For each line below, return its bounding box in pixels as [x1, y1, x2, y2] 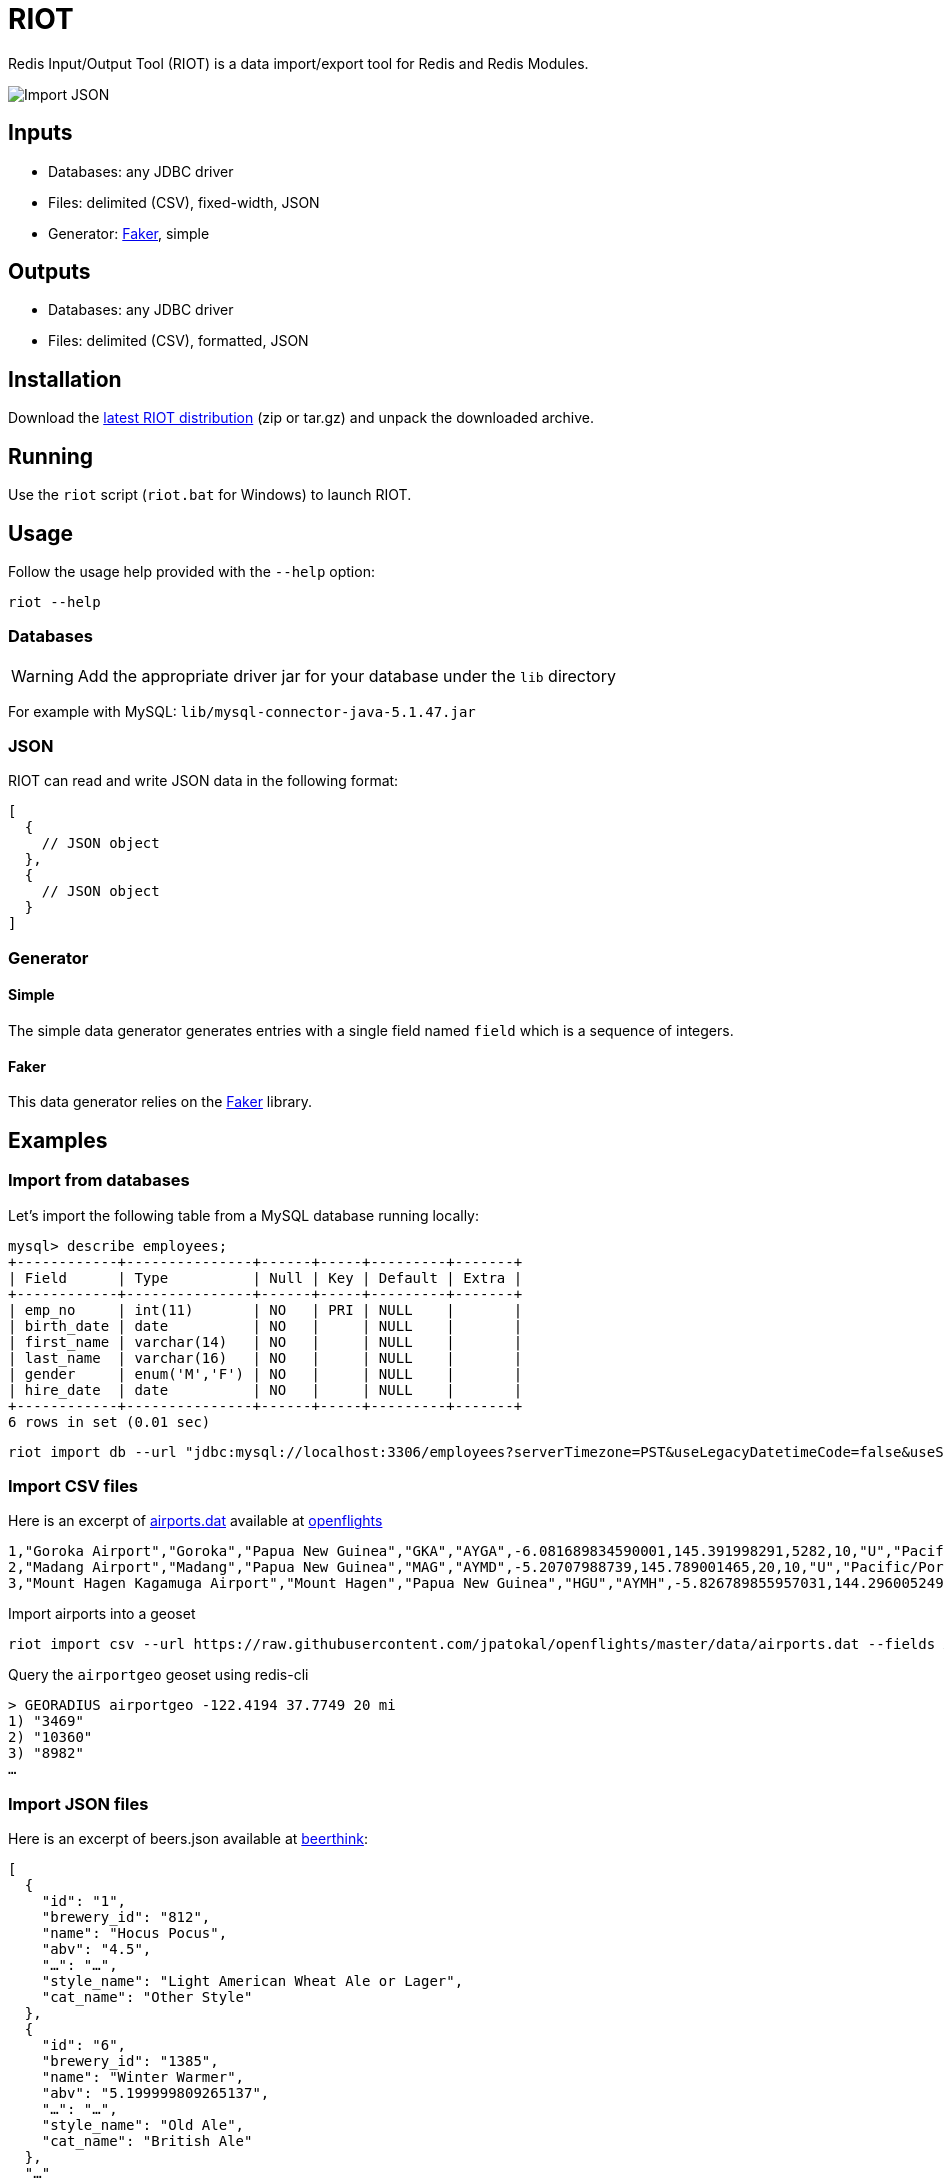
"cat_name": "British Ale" [41, 2133, 253, 2149]
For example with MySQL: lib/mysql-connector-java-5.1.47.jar [8, 702, 476, 720]
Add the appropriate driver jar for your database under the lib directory [77, 665, 616, 686]
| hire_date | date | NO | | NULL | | [8, 1381, 523, 1398]
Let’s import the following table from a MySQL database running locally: [8, 1206, 480, 1224]
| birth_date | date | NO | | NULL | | [8, 1317, 523, 1334]
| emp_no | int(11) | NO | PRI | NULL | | [8, 1301, 523, 1318]
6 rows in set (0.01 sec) [8, 1413, 211, 1430]
